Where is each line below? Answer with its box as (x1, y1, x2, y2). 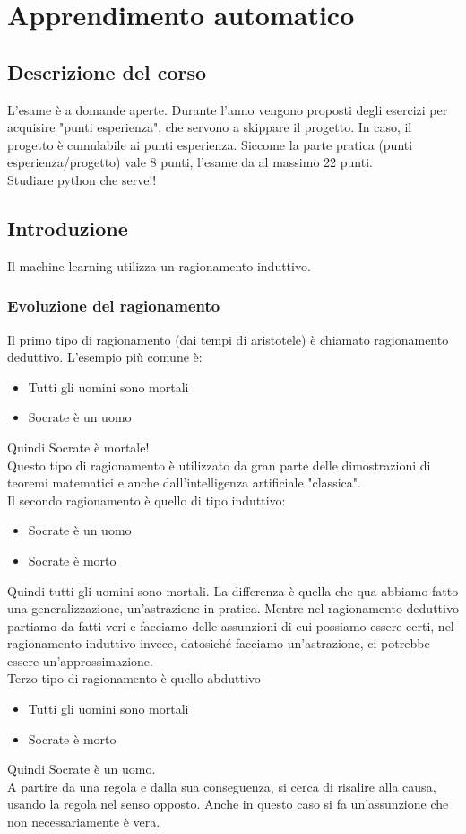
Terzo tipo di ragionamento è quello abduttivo (7, 669, 261, 688)
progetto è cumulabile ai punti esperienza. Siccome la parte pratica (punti (7, 135, 413, 154)
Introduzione (7, 214, 128, 241)
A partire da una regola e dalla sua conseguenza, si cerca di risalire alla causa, (7, 777, 436, 795)
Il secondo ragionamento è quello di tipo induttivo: (7, 490, 286, 509)
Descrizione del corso (7, 57, 207, 85)
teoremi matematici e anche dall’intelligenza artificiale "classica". (7, 473, 361, 492)
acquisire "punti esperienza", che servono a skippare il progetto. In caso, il (7, 118, 412, 136)
